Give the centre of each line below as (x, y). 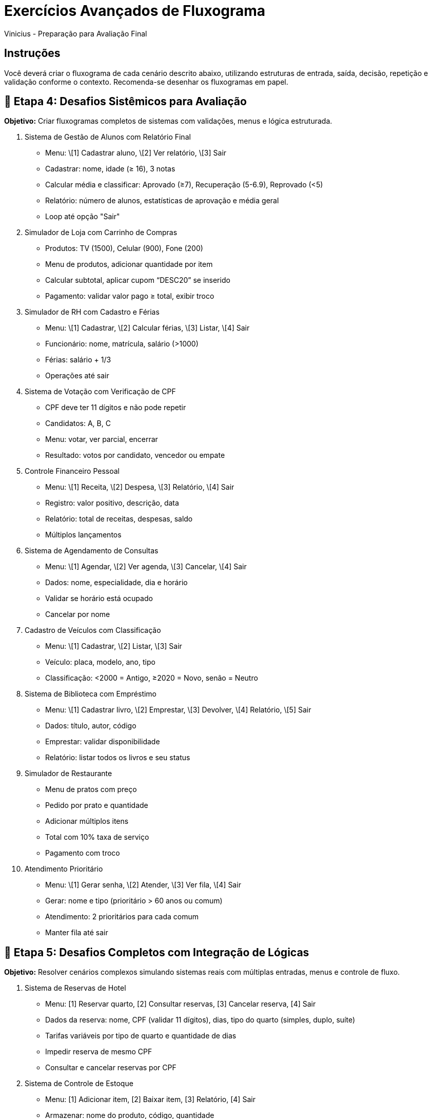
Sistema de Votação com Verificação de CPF (100, 392)
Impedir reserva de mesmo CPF (99, 1052)
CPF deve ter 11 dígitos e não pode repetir (116, 408)
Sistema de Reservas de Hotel (75, 988)
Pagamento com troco (83, 853)
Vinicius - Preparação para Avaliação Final (76, 33)
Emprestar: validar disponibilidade (103, 742)
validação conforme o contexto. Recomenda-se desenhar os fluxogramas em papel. (146, 82)
